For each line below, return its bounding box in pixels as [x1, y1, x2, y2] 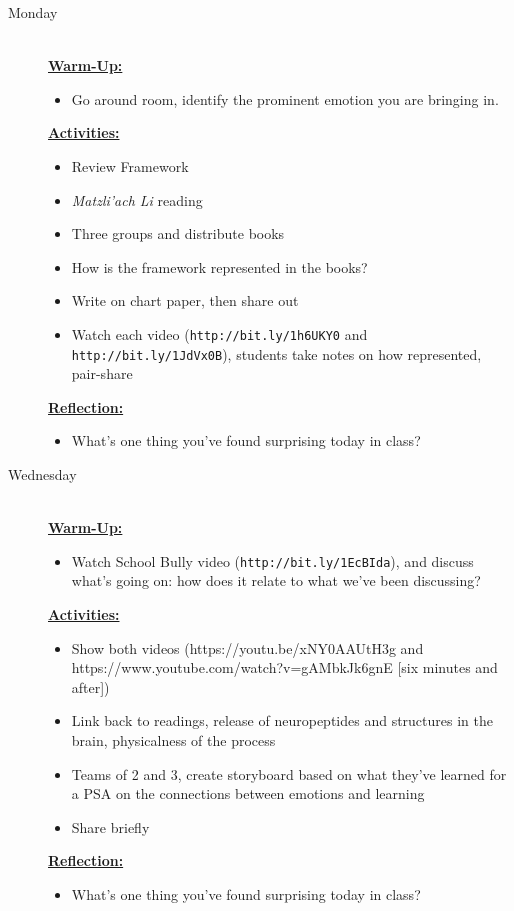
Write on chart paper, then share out [71, 290, 299, 311]
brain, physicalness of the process [71, 730, 276, 751]
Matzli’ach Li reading [71, 189, 203, 210]
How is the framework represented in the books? [71, 256, 368, 277]
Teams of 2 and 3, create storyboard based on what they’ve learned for [71, 763, 507, 784]
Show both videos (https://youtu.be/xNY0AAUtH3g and [71, 637, 424, 658]
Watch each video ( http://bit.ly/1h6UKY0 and [71, 323, 368, 344]
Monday [8, 2, 58, 22]
